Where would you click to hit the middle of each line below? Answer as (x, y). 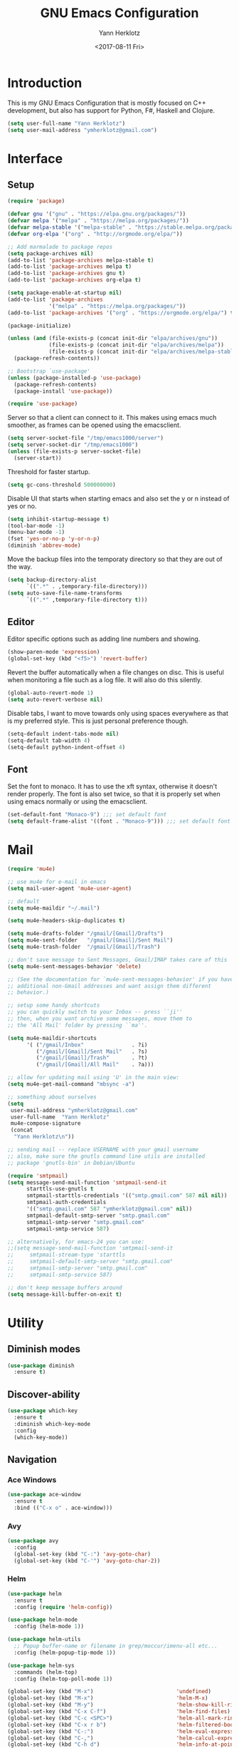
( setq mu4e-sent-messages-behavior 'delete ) (74, 966)
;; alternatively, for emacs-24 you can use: (76, 1242)
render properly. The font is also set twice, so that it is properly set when (114, 794)
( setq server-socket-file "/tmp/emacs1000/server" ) (85, 438)
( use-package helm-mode (43, 1620)
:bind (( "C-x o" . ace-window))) (63, 1508)
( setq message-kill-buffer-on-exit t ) (65, 1294)
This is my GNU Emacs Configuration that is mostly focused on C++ (107, 103)
